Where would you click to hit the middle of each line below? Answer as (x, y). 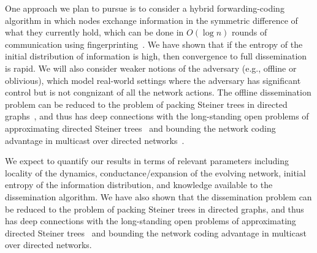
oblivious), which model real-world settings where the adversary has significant (153, 80)
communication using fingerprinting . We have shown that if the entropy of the (154, 44)
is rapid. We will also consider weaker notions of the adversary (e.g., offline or (151, 68)
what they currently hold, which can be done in (94, 32)
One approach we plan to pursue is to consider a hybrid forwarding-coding (145, 8)
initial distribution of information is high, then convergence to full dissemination (156, 56)
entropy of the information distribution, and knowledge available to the (139, 185)
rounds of (249, 32)
